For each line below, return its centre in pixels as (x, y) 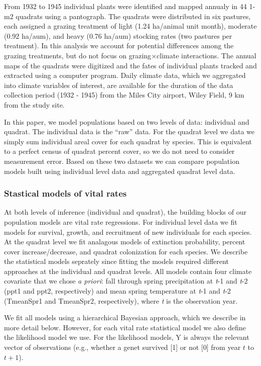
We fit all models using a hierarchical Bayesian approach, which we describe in (125, 317)
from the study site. (34, 104)
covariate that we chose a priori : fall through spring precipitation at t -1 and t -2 (126, 281)
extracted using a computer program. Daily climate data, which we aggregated (125, 75)
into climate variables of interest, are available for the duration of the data (119, 85)
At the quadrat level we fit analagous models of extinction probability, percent (125, 242)
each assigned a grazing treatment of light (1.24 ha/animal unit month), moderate (130, 26)
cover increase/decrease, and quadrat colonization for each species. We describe (126, 251)
